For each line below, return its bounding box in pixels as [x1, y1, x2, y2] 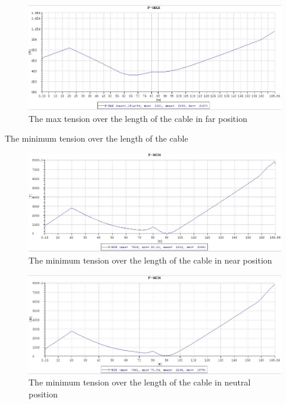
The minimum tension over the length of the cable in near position [29, 254, 272, 267]
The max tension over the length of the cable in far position [29, 112, 247, 124]
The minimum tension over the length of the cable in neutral [29, 376, 251, 388]
